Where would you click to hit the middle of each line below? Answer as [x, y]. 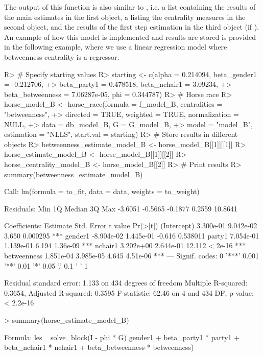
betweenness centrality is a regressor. [62, 56]
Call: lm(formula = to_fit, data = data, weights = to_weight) [102, 191]
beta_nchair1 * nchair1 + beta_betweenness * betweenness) [99, 347]
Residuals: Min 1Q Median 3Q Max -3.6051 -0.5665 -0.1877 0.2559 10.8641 [121, 208]
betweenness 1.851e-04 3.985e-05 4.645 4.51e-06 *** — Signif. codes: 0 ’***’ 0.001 [132, 256]
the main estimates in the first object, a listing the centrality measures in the [125, 17]
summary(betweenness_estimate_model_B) [74, 174]
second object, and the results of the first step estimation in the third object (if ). [132, 27]
